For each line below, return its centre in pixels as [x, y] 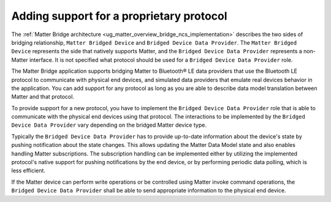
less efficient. [29, 171]
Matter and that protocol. [43, 97]
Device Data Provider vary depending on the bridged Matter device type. [109, 125]
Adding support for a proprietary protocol [119, 16]
